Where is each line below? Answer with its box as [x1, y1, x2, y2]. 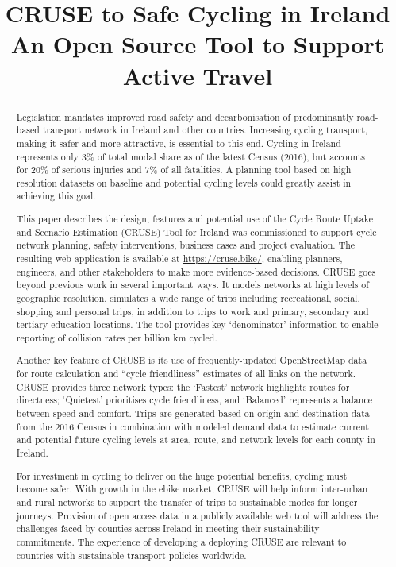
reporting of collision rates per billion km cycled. [16, 330, 217, 344]
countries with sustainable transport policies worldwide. [16, 548, 247, 561]
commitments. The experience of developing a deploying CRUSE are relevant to [16, 534, 347, 548]
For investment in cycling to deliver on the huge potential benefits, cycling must [16, 469, 348, 482]
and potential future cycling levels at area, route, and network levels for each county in [16, 433, 375, 446]
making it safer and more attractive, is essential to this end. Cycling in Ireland [16, 136, 341, 149]
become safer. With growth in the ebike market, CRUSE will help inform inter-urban [16, 482, 368, 496]
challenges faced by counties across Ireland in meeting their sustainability [16, 522, 320, 535]
